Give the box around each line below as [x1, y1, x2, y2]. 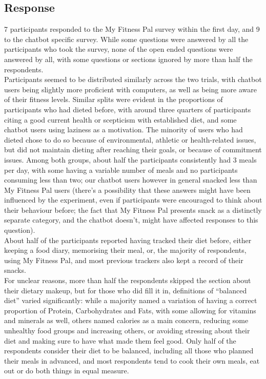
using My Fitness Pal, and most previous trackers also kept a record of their [4, 254, 243, 265]
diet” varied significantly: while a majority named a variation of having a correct [4, 295, 257, 306]
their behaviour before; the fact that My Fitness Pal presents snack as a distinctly [4, 204, 262, 215]
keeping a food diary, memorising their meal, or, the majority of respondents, [4, 245, 247, 255]
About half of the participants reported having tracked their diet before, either [4, 234, 252, 245]
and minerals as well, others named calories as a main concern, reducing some [4, 315, 249, 326]
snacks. [4, 265, 26, 275]
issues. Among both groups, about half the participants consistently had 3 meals [4, 154, 257, 165]
